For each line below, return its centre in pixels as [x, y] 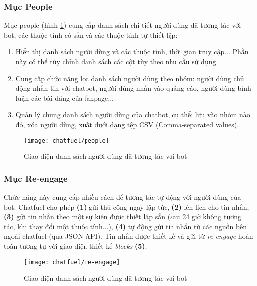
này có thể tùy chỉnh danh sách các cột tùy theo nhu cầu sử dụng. [117, 61]
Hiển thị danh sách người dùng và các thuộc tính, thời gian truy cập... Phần [132, 52]
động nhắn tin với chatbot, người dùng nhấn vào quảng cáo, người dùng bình [133, 88]
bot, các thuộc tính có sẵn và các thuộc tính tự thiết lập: [91, 35]
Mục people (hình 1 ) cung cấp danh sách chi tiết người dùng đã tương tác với [123, 25]
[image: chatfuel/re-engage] [72, 262]
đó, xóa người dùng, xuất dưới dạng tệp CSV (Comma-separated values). [127, 124]
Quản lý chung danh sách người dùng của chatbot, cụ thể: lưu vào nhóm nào [133, 114]
